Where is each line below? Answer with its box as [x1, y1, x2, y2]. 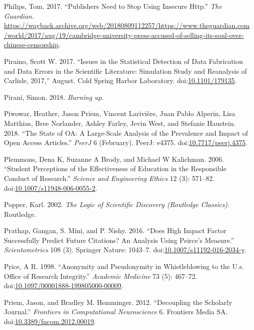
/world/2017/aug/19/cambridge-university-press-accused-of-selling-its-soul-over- [4, 30, 244, 40]
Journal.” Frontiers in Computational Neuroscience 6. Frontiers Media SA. [4, 306, 228, 317]
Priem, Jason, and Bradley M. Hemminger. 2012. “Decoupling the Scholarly [4, 297, 232, 307]
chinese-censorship [4, 39, 59, 50]
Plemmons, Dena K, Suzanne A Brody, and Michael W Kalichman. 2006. [4, 153, 224, 164]
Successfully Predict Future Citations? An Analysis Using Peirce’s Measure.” [4, 235, 234, 245]
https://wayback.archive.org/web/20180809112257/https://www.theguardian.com [4, 20, 250, 30]
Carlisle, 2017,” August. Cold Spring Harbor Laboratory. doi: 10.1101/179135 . [4, 75, 237, 86]
